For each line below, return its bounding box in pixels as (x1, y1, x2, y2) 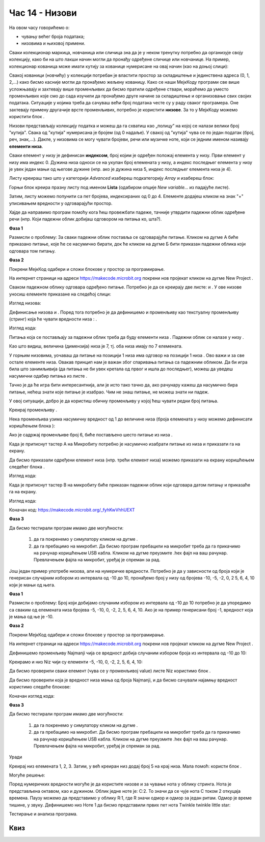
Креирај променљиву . (9, 407, 57, 413)
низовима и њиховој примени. (21, 40, 85, 46)
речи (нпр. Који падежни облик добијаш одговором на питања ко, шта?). (9, 216, 162, 222)
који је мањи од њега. (9, 582, 55, 588)
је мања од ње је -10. (9, 614, 54, 620)
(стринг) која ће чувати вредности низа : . (9, 316, 97, 322)
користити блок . (9, 114, 45, 120)
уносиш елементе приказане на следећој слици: (9, 291, 111, 297)
